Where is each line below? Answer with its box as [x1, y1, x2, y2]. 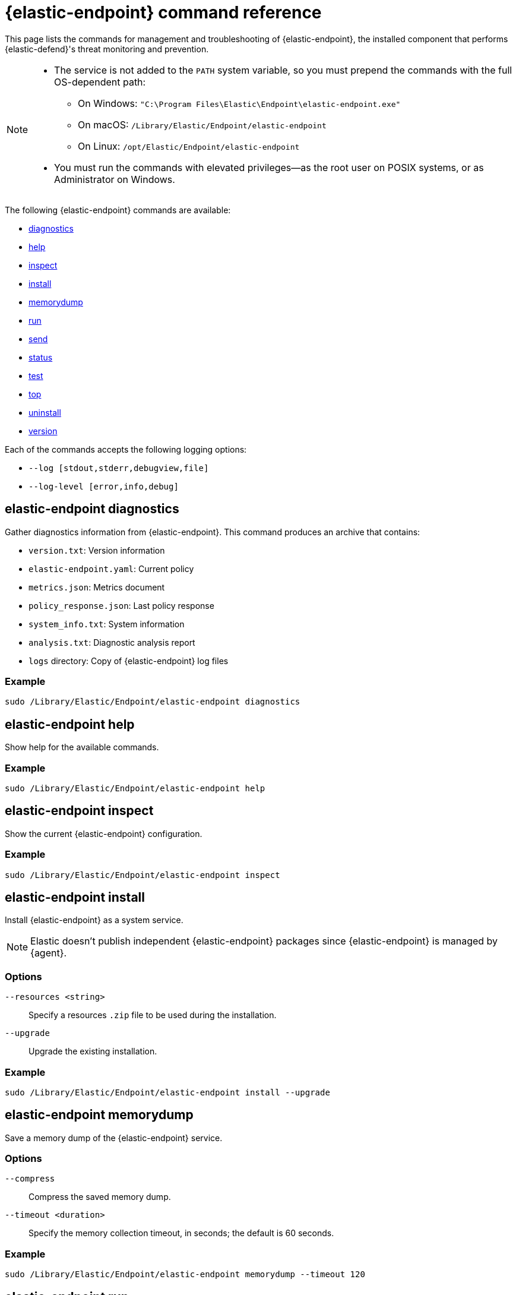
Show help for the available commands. [5, 742, 159, 753]
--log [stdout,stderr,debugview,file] [29, 463, 209, 473]
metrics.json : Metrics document [29, 582, 165, 592]
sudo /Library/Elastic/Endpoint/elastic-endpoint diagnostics [5, 697, 300, 707]
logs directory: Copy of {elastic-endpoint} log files [29, 655, 229, 666]
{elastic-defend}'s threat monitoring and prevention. [5, 43, 209, 54]
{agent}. [30, 947, 67, 959]
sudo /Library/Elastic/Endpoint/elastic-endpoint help [5, 783, 265, 793]
